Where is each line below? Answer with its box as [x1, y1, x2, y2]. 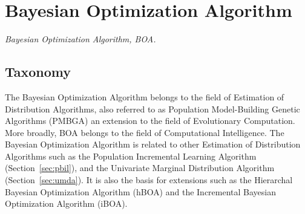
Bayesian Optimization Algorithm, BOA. [5, 33, 156, 45]
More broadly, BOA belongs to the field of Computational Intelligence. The [5, 126, 284, 138]
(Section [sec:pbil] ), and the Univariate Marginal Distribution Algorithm [5, 161, 275, 174]
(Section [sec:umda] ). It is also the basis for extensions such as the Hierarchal [5, 173, 293, 186]
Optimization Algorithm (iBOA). [5, 197, 128, 210]
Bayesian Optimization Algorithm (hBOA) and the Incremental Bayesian [5, 185, 277, 198]
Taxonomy [5, 62, 71, 81]
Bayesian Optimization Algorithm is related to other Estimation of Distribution [5, 138, 301, 151]
